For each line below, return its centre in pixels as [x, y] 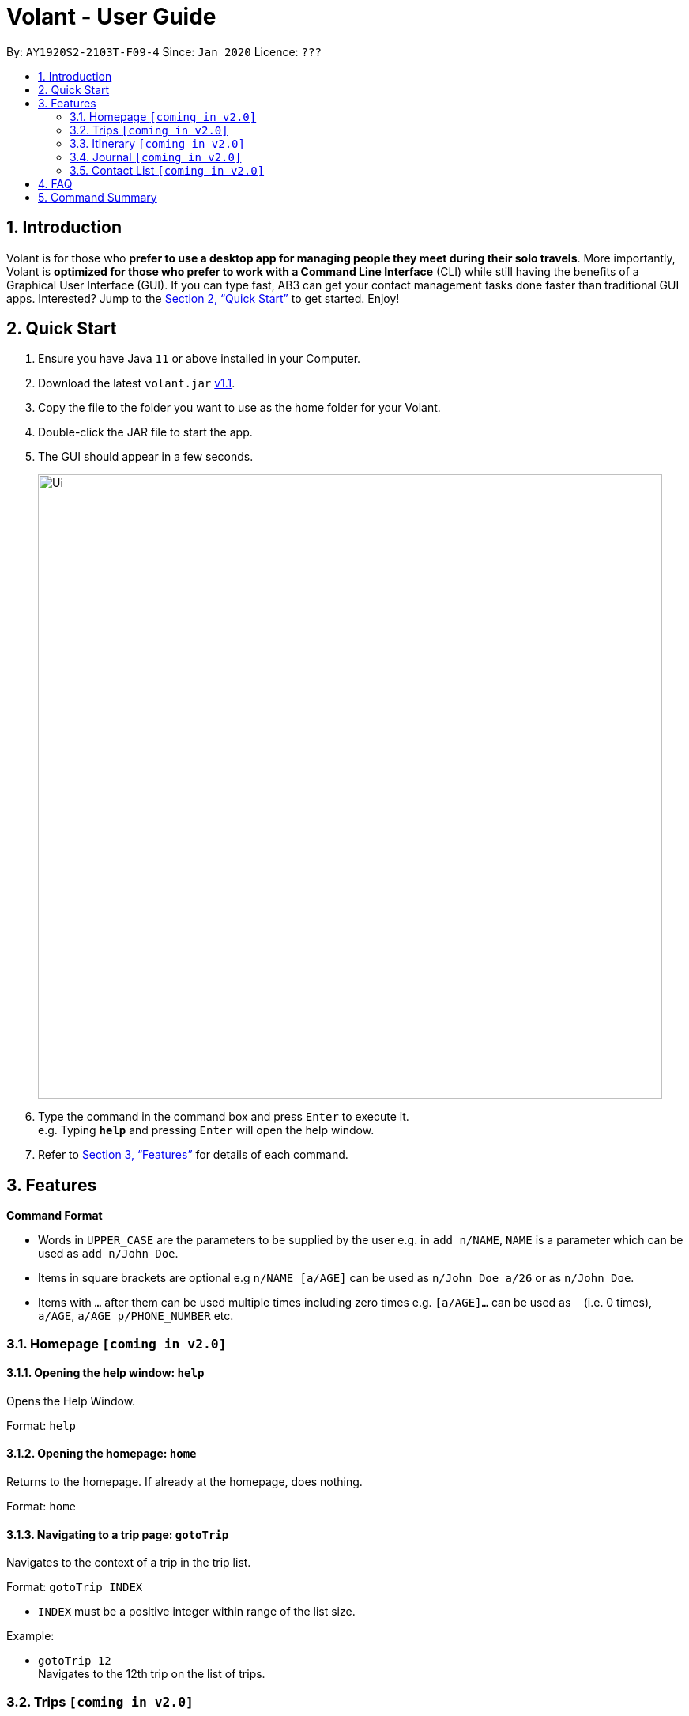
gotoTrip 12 [75, 1661]
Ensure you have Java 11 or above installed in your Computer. [200, 359]
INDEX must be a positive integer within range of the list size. [197, 1612]
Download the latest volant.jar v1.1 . [137, 383]
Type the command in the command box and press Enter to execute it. [224, 1117]
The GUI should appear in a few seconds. [146, 457]
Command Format [55, 1216]
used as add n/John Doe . [108, 1254]
